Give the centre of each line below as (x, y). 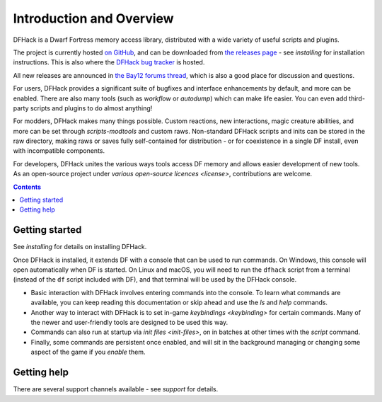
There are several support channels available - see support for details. (116, 389)
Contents (27, 187)
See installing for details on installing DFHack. (80, 247)
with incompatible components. (59, 151)
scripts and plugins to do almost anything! (91, 108)
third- (357, 98)
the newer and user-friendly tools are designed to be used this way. (129, 323)
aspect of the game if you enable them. (88, 352)
